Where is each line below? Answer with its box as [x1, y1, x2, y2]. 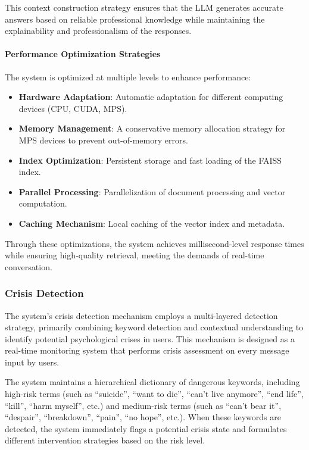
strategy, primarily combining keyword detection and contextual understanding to [5, 321, 304, 333]
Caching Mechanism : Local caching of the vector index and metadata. [18, 217, 285, 229]
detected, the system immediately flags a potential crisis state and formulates [5, 422, 287, 435]
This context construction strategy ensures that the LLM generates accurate [5, 1, 283, 13]
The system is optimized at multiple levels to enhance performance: [5, 70, 251, 83]
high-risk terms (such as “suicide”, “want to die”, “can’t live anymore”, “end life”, [5, 387, 304, 400]
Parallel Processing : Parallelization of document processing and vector [18, 185, 286, 198]
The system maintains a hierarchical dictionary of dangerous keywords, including [5, 376, 300, 388]
